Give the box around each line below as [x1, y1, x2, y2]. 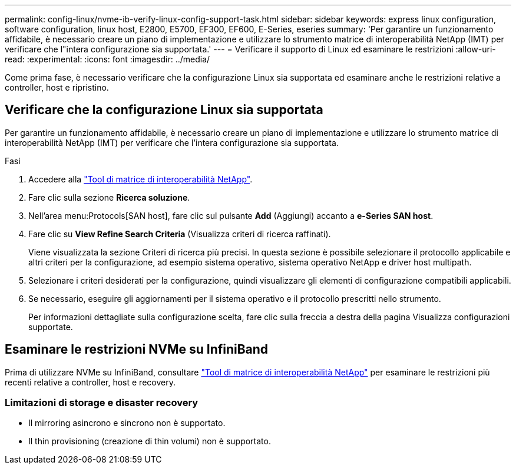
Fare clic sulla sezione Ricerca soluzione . [28, 192, 190, 202]
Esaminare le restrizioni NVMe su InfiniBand [5, 342, 269, 357]
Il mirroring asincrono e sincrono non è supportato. [28, 418, 226, 428]
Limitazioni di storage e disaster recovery [5, 397, 199, 409]
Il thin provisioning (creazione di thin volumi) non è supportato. [28, 436, 271, 447]
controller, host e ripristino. [5, 82, 109, 92]
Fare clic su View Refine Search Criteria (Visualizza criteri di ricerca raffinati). [28, 228, 331, 239]
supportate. [28, 321, 73, 332]
